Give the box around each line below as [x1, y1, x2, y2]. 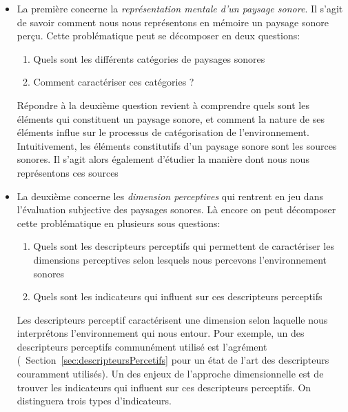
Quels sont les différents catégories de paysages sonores [33, 51, 265, 66]
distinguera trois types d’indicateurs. [17, 393, 172, 408]
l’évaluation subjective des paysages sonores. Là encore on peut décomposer [17, 202, 336, 217]
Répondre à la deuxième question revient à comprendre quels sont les [17, 97, 309, 112]
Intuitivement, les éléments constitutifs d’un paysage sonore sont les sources [17, 138, 337, 153]
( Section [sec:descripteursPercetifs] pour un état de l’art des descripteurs [17, 353, 329, 367]
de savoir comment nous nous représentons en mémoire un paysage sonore [17, 14, 329, 29]
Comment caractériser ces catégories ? [33, 75, 194, 89]
